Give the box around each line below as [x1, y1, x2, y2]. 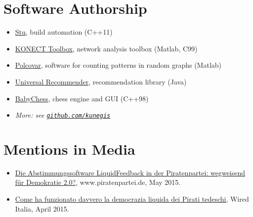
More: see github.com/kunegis [15, 110, 111, 120]
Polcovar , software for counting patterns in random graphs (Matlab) [15, 60, 222, 70]
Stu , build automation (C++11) [15, 27, 113, 37]
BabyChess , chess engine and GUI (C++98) [15, 93, 149, 103]
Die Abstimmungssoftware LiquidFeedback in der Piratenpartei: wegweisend [15, 167, 245, 177]
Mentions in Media [3, 138, 135, 159]
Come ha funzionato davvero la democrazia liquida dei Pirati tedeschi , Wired [15, 194, 249, 204]
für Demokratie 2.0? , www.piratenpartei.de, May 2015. [15, 177, 181, 187]
